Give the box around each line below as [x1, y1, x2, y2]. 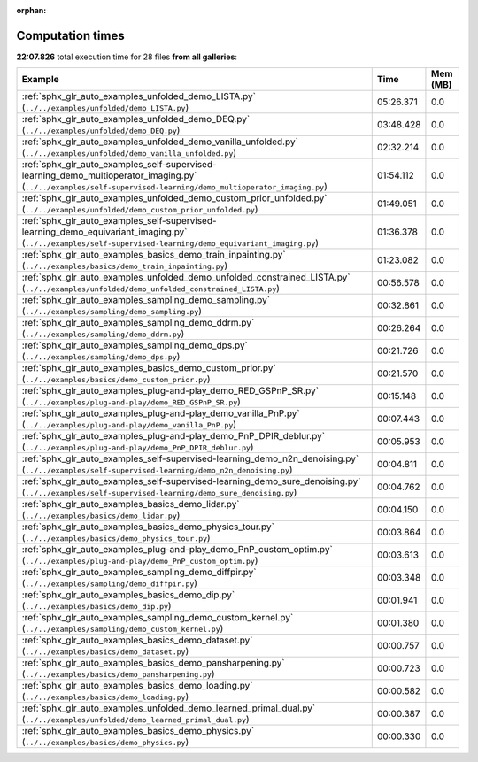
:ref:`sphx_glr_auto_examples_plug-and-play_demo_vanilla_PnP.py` [21, 407, 300, 419]
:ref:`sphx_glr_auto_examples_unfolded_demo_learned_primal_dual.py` [21, 702, 316, 714]
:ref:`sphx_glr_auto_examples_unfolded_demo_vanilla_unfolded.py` [21, 135, 298, 148]
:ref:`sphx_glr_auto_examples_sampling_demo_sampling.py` [21, 294, 270, 306]
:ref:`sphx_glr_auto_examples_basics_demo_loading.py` [21, 680, 253, 692]
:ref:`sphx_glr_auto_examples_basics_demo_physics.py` [21, 725, 255, 737]
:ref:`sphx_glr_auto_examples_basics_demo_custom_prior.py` [21, 362, 276, 374]
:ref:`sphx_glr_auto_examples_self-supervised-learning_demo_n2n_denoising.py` [21, 452, 359, 465]
